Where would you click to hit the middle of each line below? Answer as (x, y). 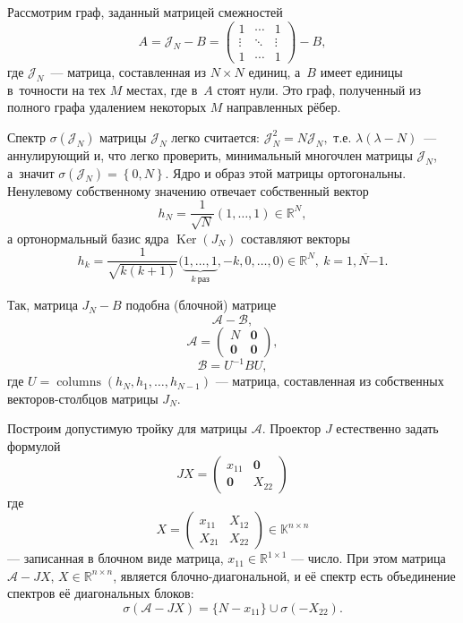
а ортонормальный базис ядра (88, 238)
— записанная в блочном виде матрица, (116, 558)
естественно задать (387, 428)
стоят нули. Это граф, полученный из (319, 89)
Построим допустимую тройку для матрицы (127, 428)
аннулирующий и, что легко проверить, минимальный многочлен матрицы (210, 154)
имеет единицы (361, 71)
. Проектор (292, 428)
